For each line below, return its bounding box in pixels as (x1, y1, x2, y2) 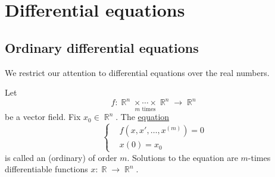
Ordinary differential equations (5, 38, 199, 56)
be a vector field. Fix (5, 110, 81, 123)
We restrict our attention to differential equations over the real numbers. (5, 66, 270, 78)
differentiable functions (5, 163, 88, 175)
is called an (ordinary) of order (5, 151, 117, 163)
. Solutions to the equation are (127, 151, 238, 163)
